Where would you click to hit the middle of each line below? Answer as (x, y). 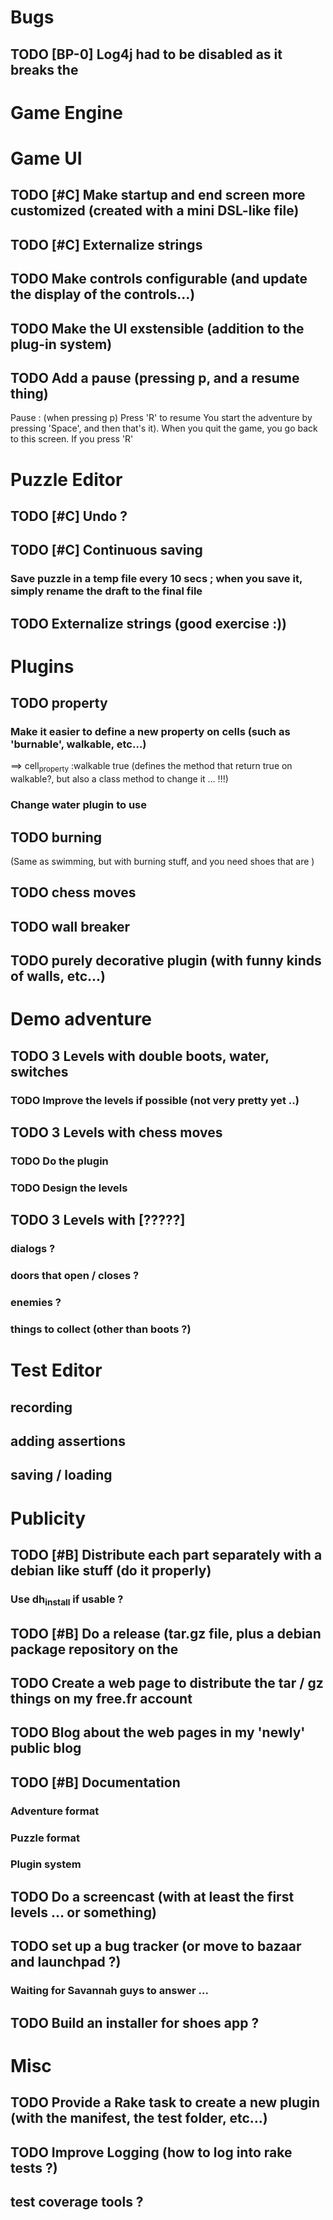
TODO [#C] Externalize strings (106, 244)
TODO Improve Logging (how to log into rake (151, 2152)
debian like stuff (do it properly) (111, 1570)
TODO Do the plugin (59, 1161)
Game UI (46, 158)
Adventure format (55, 1811)
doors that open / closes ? (75, 1276)
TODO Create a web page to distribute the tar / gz (167, 1682)
